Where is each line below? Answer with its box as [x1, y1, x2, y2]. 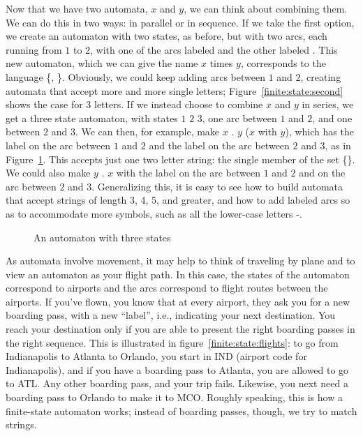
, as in [325, 137, 351, 152]
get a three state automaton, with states [6, 110, 178, 125]
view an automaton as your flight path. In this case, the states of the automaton [6, 266, 350, 281]
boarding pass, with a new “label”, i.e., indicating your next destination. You [6, 308, 336, 322]
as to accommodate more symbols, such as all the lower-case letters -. [6, 206, 302, 220]
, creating [300, 69, 341, 84]
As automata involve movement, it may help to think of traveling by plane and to [6, 253, 355, 268]
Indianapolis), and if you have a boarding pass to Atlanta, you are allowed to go [6, 362, 349, 377]
